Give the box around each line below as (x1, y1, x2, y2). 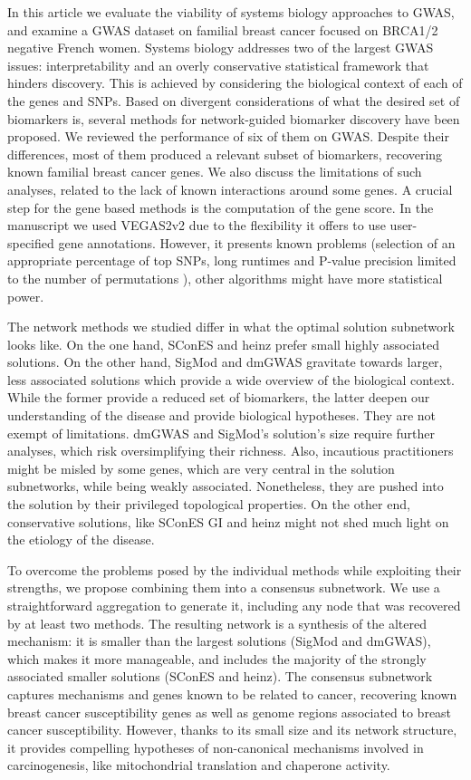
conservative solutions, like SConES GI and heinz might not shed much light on (7, 512, 449, 531)
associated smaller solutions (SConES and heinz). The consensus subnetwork (7, 667, 433, 686)
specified (7, 233, 54, 252)
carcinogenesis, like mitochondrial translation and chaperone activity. (7, 756, 390, 775)
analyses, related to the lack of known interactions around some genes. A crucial (7, 179, 453, 198)
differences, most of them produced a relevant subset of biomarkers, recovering (7, 144, 443, 163)
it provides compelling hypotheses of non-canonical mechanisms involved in (7, 737, 424, 756)
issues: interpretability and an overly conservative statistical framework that (7, 55, 429, 74)
